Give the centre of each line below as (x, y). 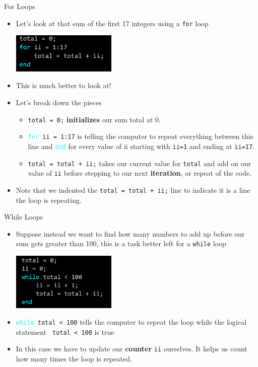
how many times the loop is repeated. (74, 359)
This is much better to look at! (63, 85)
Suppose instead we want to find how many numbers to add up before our (130, 233)
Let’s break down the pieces (59, 102)
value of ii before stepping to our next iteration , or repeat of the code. (140, 173)
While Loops (24, 217)
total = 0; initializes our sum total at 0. (94, 119)
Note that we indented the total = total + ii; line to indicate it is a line (133, 190)
